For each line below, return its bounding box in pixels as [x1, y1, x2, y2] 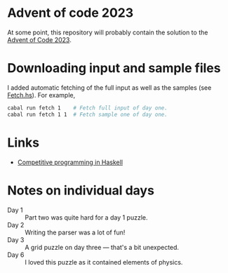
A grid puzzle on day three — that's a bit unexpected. [25, 243, 180, 251]
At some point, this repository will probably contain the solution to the [7, 28, 208, 36]
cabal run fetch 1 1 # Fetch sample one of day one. [7, 111, 168, 118]
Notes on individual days [7, 182, 154, 198]
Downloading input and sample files [7, 60, 221, 76]
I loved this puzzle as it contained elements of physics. [25, 258, 183, 266]
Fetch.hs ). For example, [7, 91, 76, 99]
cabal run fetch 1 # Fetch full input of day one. [7, 104, 168, 112]
